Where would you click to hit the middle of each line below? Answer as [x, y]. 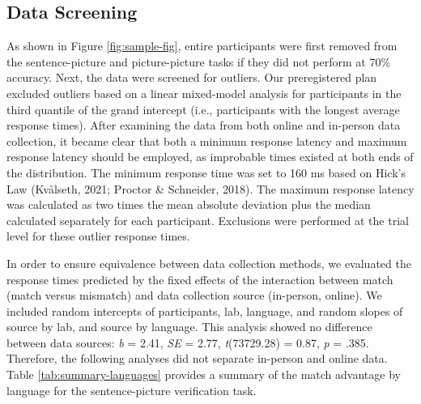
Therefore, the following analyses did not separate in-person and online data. [197, 358]
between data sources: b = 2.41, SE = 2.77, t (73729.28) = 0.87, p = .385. [188, 342]
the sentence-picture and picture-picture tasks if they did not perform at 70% [199, 61]
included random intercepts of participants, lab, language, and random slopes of [205, 310]
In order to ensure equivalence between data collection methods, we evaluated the [209, 263]
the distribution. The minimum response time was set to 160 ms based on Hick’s [206, 172]
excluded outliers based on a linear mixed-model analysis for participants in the [204, 93]
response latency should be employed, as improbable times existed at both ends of [210, 157]
